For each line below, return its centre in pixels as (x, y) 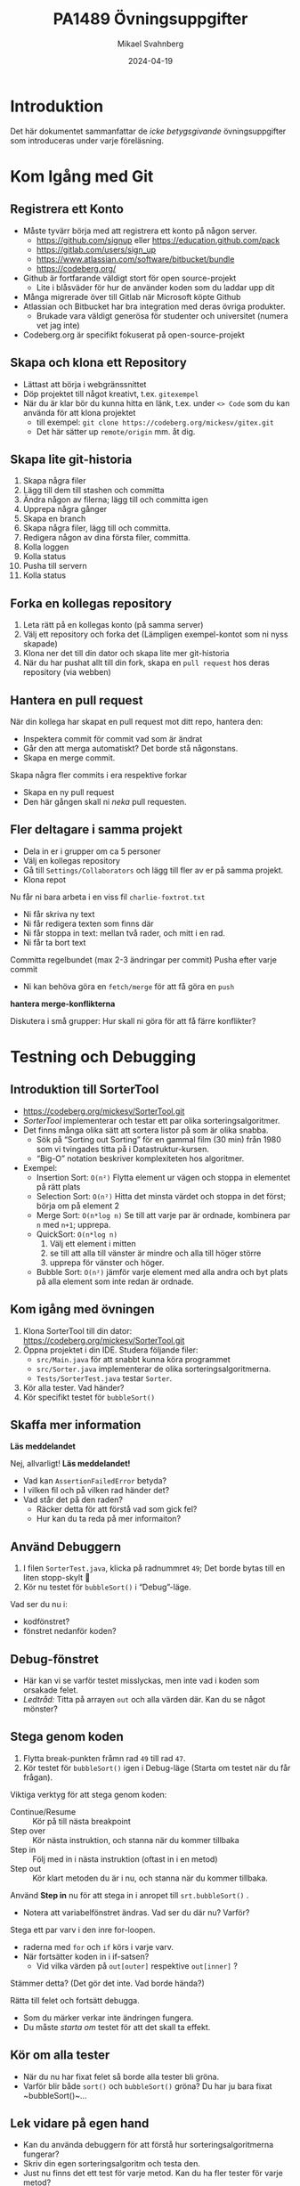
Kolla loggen (46, 547)
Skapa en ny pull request (69, 792)
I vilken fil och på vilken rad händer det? (96, 1491)
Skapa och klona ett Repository (99, 363)
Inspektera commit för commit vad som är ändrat (113, 738)
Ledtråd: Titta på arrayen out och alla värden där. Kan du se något (144, 1699)
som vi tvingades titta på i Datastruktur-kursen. (123, 1149)
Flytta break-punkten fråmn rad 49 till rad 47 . (104, 1758)
